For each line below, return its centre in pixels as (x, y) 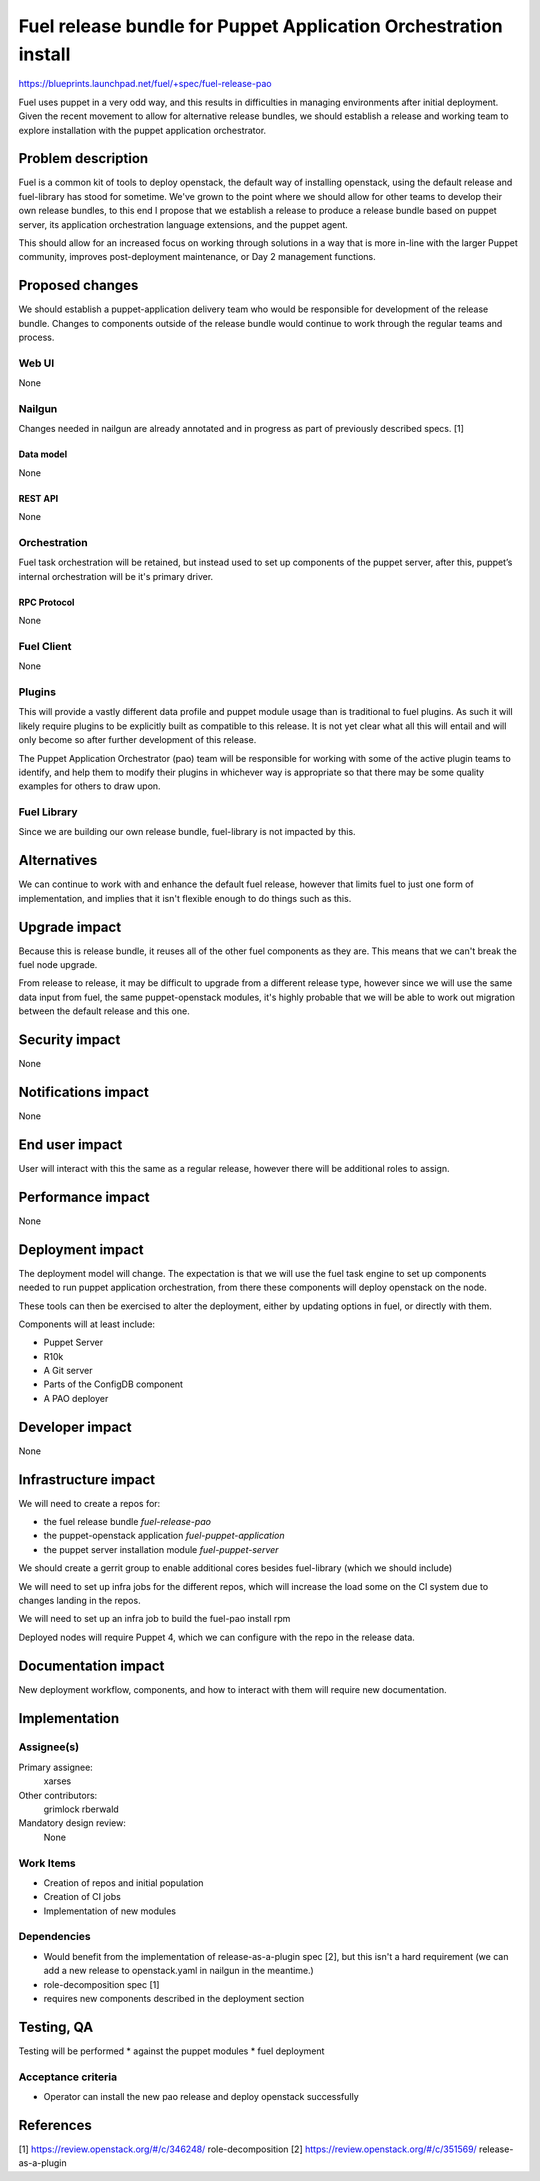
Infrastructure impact (87, 1479)
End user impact (70, 1144)
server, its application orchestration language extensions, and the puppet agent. (183, 224)
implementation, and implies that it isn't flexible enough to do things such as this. (185, 898)
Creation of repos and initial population (123, 1882)
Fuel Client (45, 646)
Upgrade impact (70, 926)
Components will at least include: (86, 1324)
